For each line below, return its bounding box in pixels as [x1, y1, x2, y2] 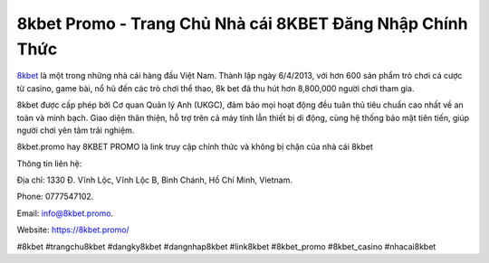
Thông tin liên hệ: [16, 158, 82, 169]
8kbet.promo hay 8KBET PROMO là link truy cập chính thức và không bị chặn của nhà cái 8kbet [16, 141, 373, 153]
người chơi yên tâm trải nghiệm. [16, 125, 135, 136]
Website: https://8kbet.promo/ [16, 224, 130, 235]
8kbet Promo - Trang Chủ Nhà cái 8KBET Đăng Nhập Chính [16, 14, 468, 33]
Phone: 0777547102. [16, 191, 94, 202]
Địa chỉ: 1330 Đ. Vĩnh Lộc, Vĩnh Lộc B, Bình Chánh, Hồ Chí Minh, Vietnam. [16, 174, 293, 185]
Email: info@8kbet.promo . [16, 208, 114, 219]
